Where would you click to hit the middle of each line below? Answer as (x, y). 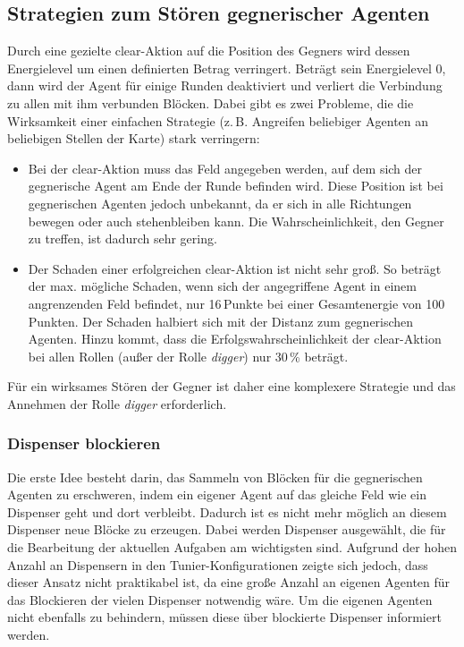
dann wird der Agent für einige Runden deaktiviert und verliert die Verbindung (225, 85)
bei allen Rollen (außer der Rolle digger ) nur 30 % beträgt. (188, 356)
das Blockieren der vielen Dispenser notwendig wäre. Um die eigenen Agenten (220, 599)
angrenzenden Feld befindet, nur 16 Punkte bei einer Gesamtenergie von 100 (236, 303)
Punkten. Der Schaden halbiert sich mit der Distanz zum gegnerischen (221, 321)
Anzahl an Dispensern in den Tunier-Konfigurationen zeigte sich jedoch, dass (218, 564)
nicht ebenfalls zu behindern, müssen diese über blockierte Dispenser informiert (224, 617)
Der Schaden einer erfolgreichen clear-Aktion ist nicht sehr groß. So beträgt (235, 268)
